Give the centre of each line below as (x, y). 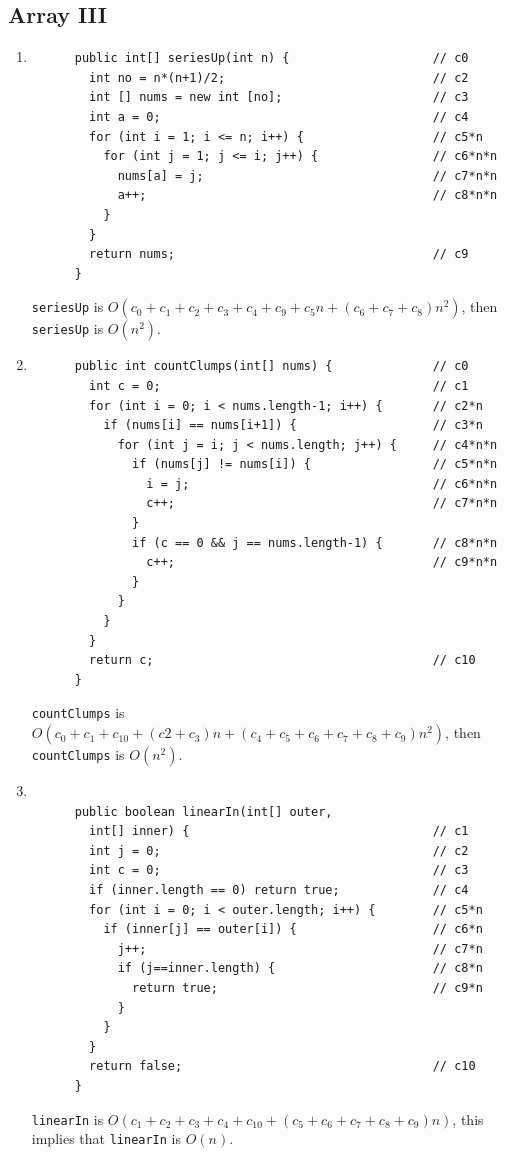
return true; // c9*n (307, 988)
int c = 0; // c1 (279, 385)
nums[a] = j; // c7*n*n (307, 175)
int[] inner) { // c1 (279, 831)
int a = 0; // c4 (279, 116)
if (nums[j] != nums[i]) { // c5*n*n (315, 464)
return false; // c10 (282, 1066)
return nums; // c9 (279, 254)
